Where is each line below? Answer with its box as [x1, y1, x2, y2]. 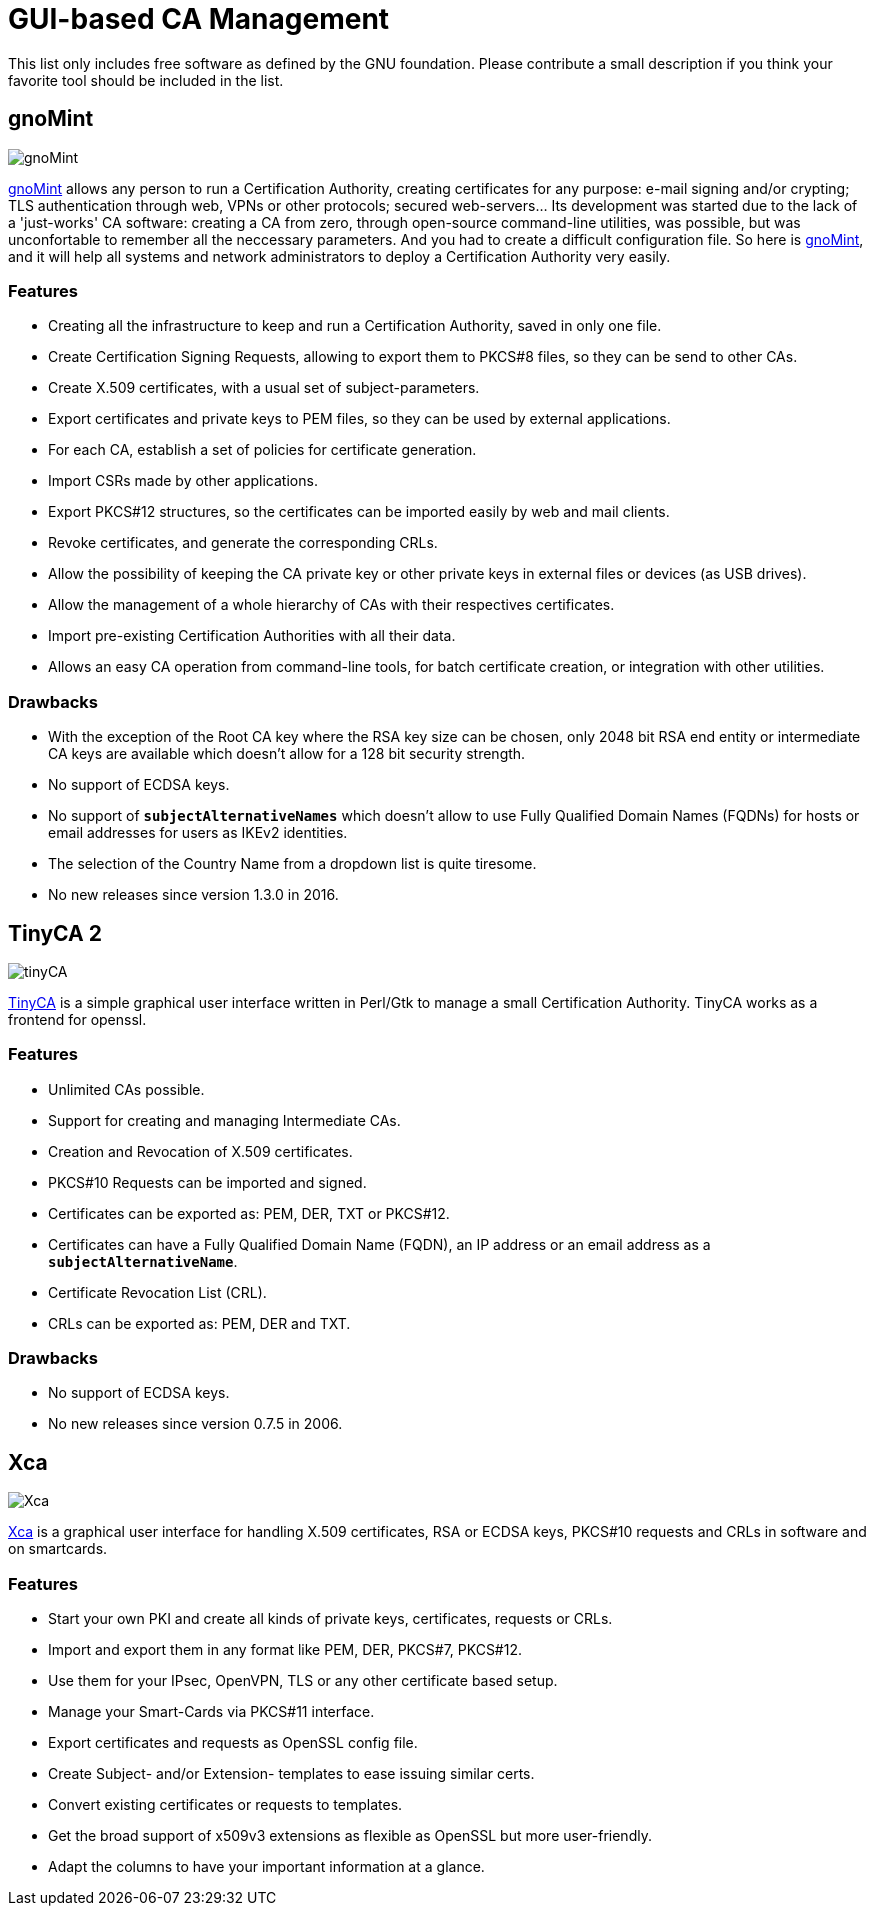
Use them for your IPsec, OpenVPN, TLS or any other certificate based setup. [48, 1672, 558, 1690]
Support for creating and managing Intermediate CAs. [48, 1111, 401, 1129]
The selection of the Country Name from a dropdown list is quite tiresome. [48, 855, 537, 873]
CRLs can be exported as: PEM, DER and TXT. [48, 1314, 351, 1332]
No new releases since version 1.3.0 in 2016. [48, 886, 339, 904]
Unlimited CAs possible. [48, 1080, 205, 1098]
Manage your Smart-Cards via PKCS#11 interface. [48, 1703, 375, 1721]
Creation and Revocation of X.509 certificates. [48, 1142, 353, 1160]
